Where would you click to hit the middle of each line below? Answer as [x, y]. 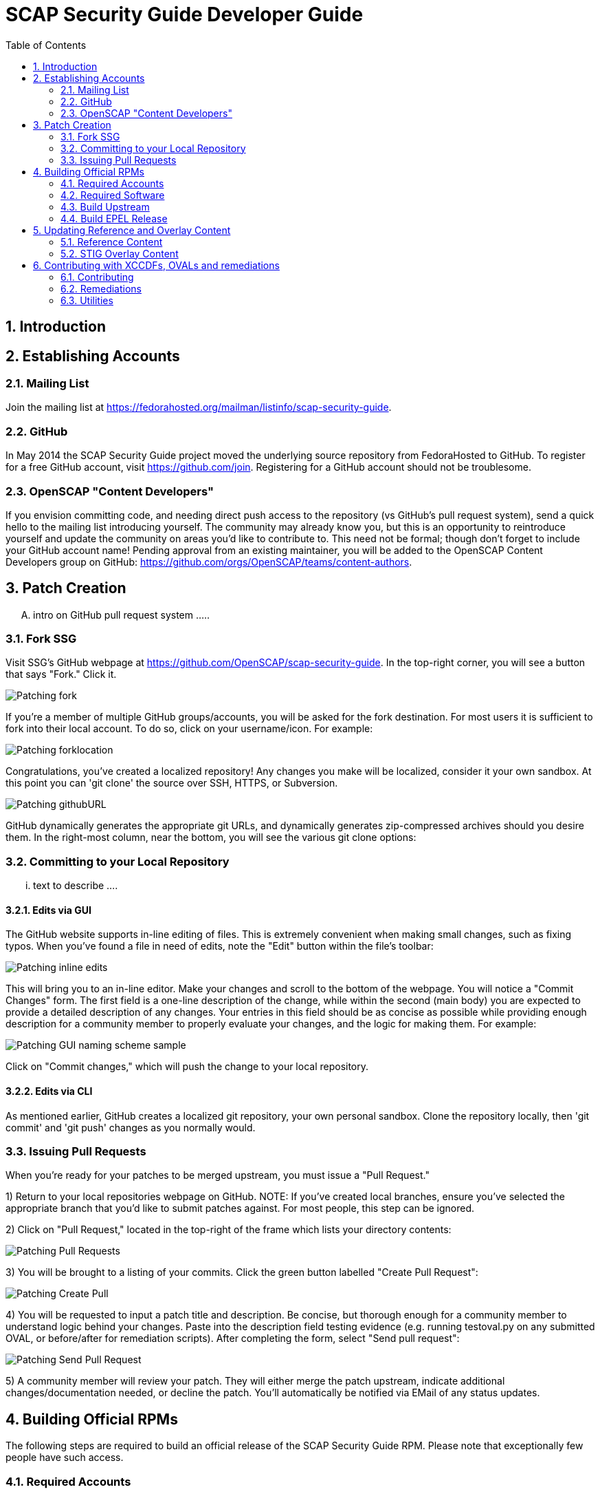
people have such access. [65, 1458]
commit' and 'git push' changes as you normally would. [131, 1127]
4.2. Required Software [113, 195]
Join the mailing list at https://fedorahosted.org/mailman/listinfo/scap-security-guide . [199, 407]
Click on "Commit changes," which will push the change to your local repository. [187, 1067]
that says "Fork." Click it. [61, 674]
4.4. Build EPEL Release [114, 218]
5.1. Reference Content [112, 242]
